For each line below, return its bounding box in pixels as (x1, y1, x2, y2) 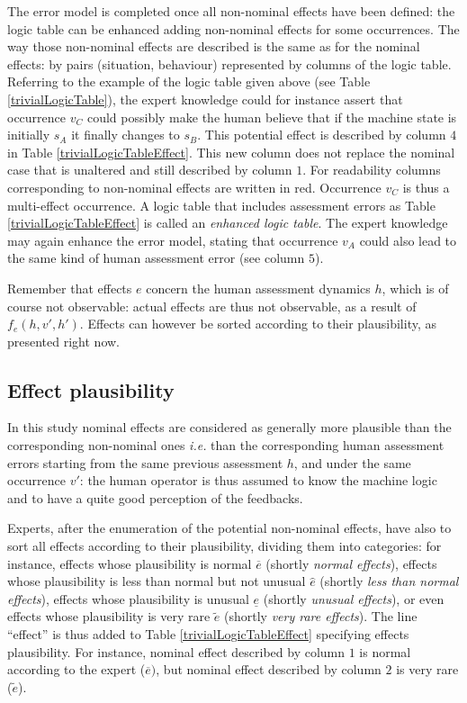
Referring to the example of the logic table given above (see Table (7, 72, 371, 91)
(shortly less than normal (319, 572, 459, 590)
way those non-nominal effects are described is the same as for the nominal (7, 37, 420, 56)
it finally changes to (71, 125, 180, 144)
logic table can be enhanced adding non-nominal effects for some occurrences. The (7, 19, 460, 38)
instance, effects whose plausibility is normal (7, 554, 252, 572)
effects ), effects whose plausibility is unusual (7, 589, 249, 608)
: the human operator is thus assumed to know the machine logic (79, 471, 437, 490)
